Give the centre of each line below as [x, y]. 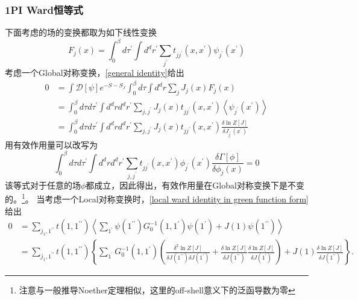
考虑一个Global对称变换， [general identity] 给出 [95, 73]
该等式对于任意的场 [43, 185]
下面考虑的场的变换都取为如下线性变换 [81, 32]
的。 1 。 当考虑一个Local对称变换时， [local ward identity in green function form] [157, 198]
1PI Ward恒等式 [44, 9]
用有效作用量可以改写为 [51, 144]
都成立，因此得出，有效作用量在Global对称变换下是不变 [195, 185]
